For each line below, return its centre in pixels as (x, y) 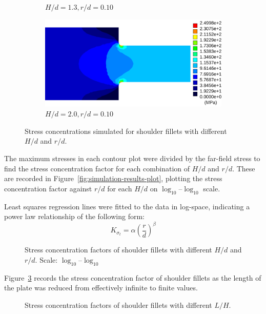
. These (244, 168)
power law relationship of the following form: (74, 216)
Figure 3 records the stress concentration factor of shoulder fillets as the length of (133, 277)
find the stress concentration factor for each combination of (97, 168)
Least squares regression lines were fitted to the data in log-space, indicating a (127, 206)
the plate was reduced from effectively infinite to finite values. (101, 288)
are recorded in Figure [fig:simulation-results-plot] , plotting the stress (113, 178)
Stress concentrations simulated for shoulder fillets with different (126, 131)
